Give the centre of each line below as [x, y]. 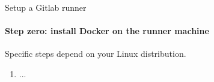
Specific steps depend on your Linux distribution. [96, 54]
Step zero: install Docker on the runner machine [107, 31]
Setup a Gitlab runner [46, 7]
